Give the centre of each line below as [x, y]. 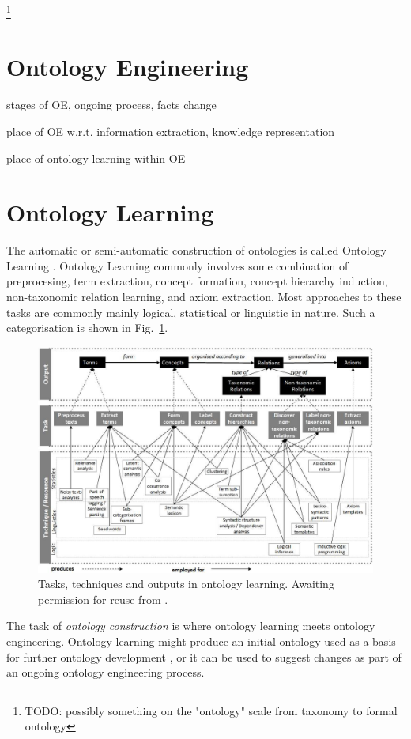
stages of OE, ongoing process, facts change [111, 105]
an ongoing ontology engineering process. [106, 672]
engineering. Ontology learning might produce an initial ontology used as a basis [201, 641]
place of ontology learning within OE [96, 158]
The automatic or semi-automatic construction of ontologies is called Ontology [197, 250]
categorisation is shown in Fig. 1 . [87, 328]
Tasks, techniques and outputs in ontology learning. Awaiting [186, 584]
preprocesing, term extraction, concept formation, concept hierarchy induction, [197, 281]
